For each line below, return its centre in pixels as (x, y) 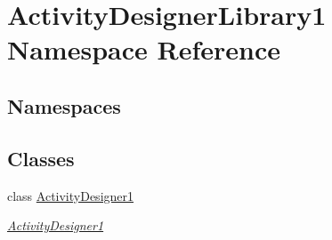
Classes (41, 158)
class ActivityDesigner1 (71, 195)
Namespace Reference (144, 49)
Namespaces (64, 105)
